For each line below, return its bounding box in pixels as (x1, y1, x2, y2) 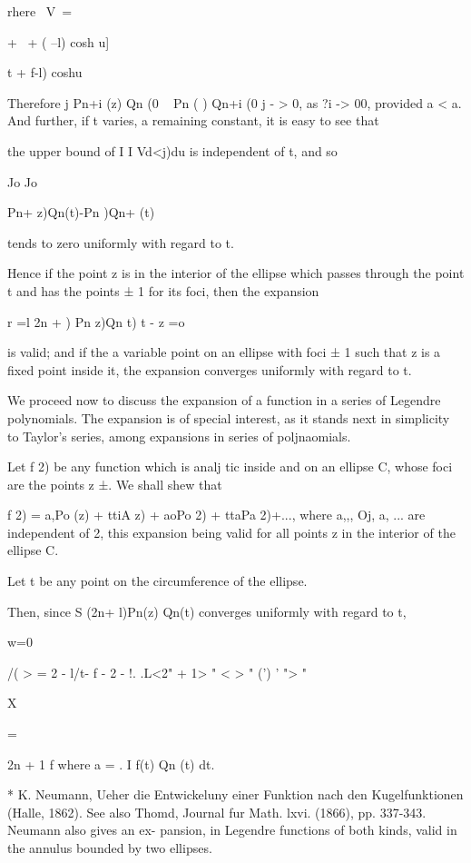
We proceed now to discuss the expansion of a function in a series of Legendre (7, 391, 441, 410)
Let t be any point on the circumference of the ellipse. (7, 571, 308, 590)
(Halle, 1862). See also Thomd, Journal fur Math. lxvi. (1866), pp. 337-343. (7, 802, 427, 821)
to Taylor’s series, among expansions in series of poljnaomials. (7, 426, 351, 445)
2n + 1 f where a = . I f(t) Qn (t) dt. (7, 754, 215, 773)
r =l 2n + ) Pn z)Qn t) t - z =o (7, 312, 185, 331)
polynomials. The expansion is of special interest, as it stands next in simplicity (7, 408, 450, 427)
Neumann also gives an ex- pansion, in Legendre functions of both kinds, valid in (7, 820, 457, 839)
